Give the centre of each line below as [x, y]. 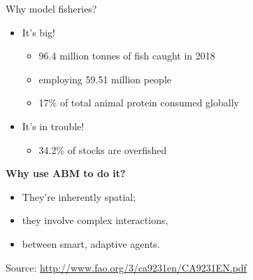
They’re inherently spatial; [79, 196]
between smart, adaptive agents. [91, 243]
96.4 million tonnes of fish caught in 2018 [127, 56]
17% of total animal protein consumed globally [139, 103]
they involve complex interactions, [95, 220]
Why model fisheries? [51, 8]
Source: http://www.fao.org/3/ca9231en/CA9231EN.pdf [126, 267]
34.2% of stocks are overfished [103, 149]
